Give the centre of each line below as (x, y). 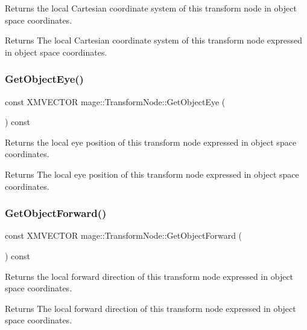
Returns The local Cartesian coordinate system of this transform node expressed (153, 40)
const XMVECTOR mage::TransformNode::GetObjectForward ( (124, 235)
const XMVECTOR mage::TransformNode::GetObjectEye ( (115, 101)
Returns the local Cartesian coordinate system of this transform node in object (151, 8)
